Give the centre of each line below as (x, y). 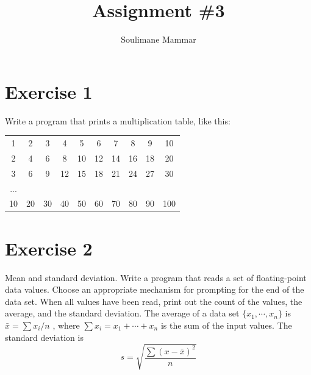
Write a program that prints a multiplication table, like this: (118, 120)
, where (66, 325)
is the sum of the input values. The (226, 325)
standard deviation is (44, 337)
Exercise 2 (49, 248)
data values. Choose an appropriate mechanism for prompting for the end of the (155, 289)
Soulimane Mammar (159, 39)
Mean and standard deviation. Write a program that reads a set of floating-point (156, 277)
